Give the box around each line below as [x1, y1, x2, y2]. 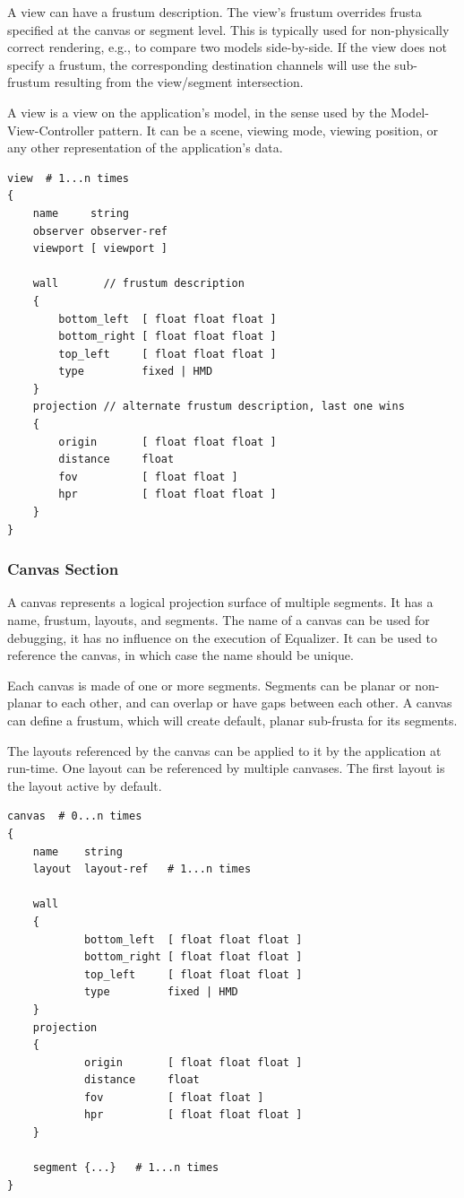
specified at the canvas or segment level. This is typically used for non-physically [7, 20, 450, 39]
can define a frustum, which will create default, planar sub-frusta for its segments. [7, 711, 458, 729]
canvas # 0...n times [7, 810, 142, 823]
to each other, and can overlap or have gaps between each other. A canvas [46, 693, 452, 712]
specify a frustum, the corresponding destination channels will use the [7, 55, 391, 74]
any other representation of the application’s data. [7, 138, 283, 157]
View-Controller [7, 120, 95, 139]
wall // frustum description [32, 277, 245, 291]
